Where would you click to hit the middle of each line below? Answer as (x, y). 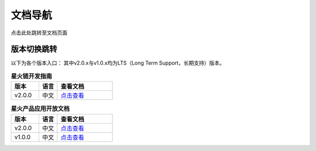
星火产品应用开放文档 (40, 109)
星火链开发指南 (32, 76)
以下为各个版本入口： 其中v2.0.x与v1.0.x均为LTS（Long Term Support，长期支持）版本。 (118, 63)
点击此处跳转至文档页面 (39, 33)
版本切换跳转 (34, 49)
